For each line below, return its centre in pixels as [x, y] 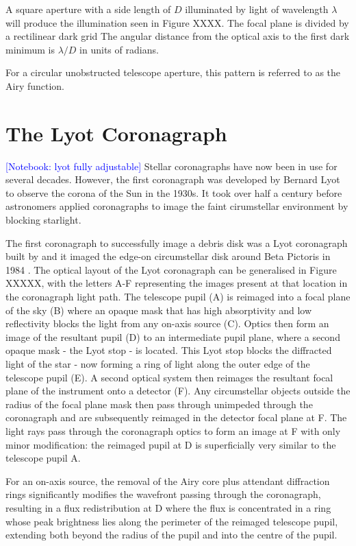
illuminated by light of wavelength [257, 9]
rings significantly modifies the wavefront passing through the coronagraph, [163, 494]
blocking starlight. [43, 220]
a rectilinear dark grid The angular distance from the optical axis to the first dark [178, 36]
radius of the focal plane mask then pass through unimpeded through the [159, 404]
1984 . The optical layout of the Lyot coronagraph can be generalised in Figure [171, 269]
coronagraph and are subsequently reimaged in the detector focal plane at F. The [176, 417]
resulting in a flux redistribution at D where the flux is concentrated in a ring [168, 507]
